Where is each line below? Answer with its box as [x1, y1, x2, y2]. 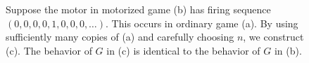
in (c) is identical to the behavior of [106, 43, 260, 57]
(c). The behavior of [6, 43, 92, 57]
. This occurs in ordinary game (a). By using [106, 15, 298, 30]
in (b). [274, 43, 302, 57]
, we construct [243, 29, 304, 44]
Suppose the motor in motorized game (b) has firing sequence [6, 2, 271, 16]
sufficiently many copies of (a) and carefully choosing [6, 29, 234, 44]
